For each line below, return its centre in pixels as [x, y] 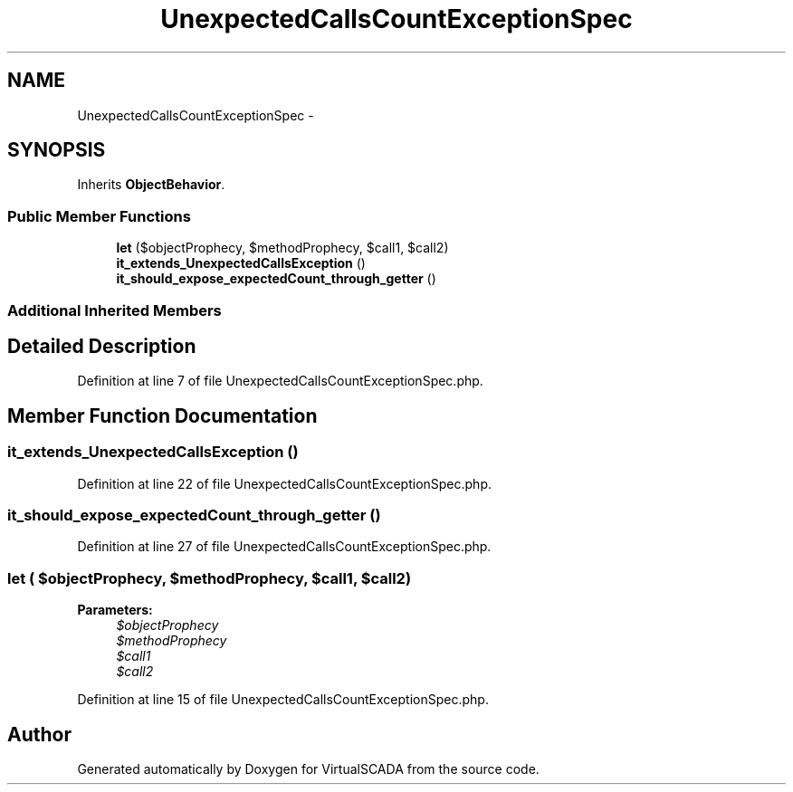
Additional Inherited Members [115, 310]
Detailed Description [102, 346]
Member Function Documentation [162, 415]
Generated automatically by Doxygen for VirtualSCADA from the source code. [308, 768]
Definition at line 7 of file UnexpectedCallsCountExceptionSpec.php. [280, 381]
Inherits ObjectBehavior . [151, 185]
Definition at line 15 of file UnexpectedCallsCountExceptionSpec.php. [283, 700]
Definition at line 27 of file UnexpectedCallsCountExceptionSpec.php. [284, 547]
